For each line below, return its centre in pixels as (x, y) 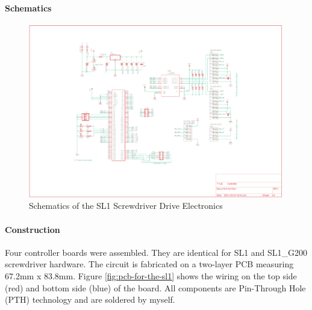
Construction (33, 229)
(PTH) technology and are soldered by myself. (90, 299)
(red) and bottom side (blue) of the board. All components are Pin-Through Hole (155, 287)
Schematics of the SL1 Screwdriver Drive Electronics (126, 206)
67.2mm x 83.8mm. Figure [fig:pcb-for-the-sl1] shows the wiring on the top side (151, 275)
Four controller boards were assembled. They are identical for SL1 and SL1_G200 (156, 252)
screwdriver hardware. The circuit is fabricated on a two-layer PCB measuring (149, 264)
